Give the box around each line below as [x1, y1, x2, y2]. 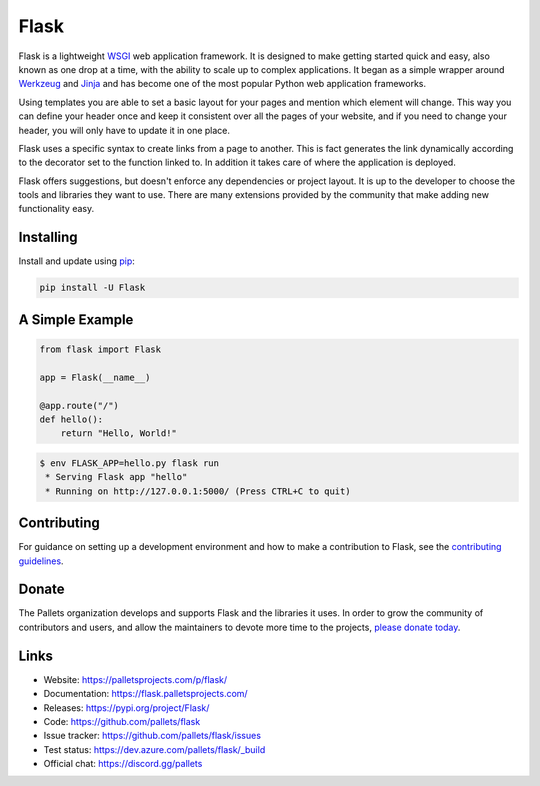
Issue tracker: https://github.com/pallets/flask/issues [43, 730, 262, 742]
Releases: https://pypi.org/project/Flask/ [43, 701, 210, 714]
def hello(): [39, 413, 104, 425]
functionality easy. [18, 203, 95, 215]
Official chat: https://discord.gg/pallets [43, 758, 203, 770]
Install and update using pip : [18, 255, 135, 267]
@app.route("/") [39, 400, 120, 411]
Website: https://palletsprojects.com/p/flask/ [43, 673, 228, 685]
